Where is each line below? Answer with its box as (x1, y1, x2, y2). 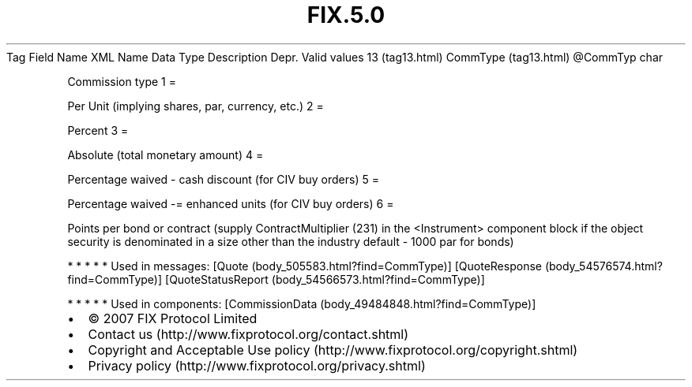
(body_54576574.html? (544, 259, 663, 273)
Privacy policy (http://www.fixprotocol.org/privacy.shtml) (88, 357, 426, 374)
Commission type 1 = (67, 74, 176, 88)
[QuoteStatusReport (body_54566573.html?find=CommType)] (165, 272, 485, 286)
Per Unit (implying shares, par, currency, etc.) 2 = (67, 99, 324, 113)
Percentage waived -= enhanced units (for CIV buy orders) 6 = (67, 196, 394, 210)
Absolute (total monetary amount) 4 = (67, 147, 264, 162)
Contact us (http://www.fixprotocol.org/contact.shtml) (88, 326, 409, 342)
